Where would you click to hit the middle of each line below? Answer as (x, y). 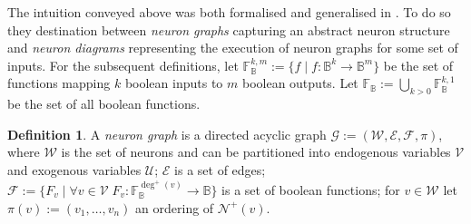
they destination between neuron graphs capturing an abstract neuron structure (229, 29)
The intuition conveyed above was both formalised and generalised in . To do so (229, 12)
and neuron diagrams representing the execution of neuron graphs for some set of (233, 48)
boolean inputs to (174, 83)
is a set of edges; (220, 169)
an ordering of (175, 207)
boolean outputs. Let (300, 83)
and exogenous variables (74, 169)
